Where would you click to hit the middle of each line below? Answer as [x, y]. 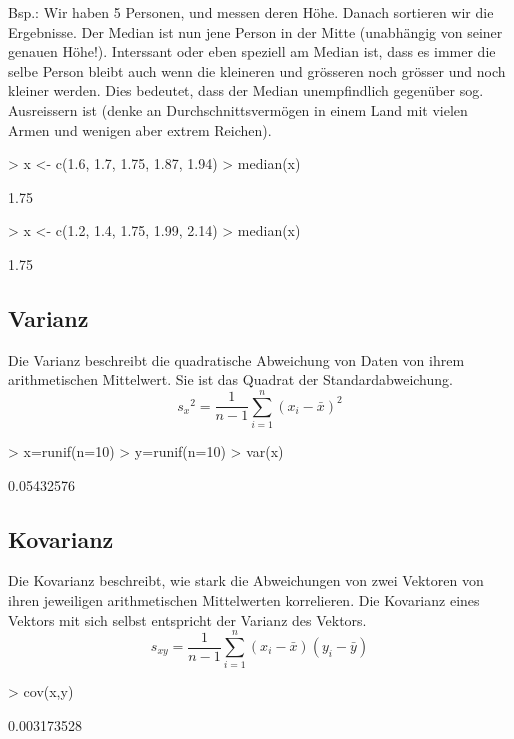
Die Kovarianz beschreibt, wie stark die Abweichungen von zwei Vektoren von [246, 580]
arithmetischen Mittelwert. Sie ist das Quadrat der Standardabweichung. [230, 379]
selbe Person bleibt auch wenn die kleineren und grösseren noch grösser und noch [257, 70]
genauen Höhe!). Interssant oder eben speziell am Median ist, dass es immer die [252, 51]
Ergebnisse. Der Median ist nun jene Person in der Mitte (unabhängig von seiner [255, 31]
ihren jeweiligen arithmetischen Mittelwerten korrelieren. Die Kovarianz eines [244, 600]
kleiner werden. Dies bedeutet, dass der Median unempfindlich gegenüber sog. [246, 90]
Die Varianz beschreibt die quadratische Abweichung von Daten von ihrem [236, 359]
